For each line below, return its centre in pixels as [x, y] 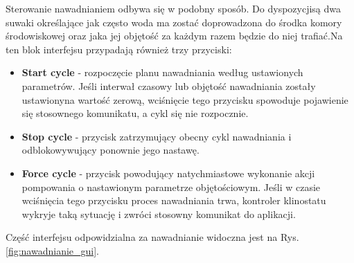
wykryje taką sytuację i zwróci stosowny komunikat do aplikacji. [159, 214]
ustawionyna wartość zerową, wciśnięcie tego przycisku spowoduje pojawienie [185, 99]
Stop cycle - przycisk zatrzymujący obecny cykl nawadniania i [157, 136]
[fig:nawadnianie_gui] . [53, 250]
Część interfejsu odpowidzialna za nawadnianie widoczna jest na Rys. [152, 237]
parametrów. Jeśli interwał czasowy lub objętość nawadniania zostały [169, 85]
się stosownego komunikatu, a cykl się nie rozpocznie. [135, 113]
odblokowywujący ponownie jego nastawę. [110, 150]
